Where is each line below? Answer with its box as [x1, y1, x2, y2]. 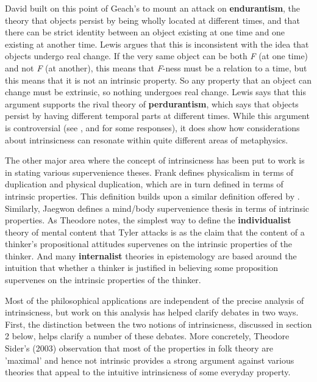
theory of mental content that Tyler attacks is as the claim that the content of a [5, 225, 305, 238]
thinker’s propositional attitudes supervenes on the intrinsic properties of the [5, 237, 292, 250]
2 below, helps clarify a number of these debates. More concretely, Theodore [5, 330, 290, 342]
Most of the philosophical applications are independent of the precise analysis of [5, 294, 304, 306]
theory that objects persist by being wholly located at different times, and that [5, 13, 300, 26]
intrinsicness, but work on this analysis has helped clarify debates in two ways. [5, 306, 299, 319]
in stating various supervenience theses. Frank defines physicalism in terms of [5, 165, 294, 178]
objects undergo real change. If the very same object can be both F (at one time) [5, 49, 308, 62]
